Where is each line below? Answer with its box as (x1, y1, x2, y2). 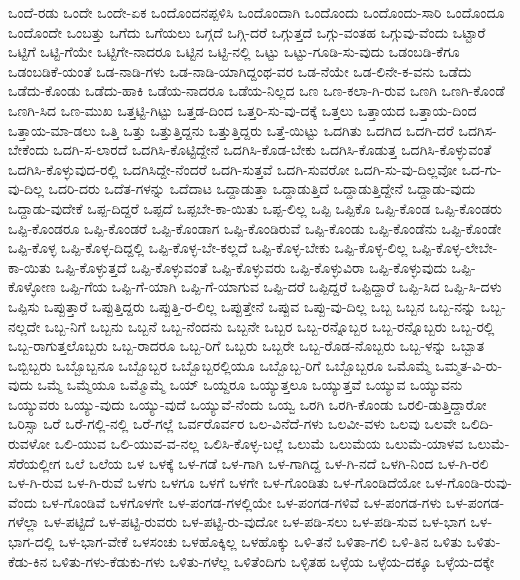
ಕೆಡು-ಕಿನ (8, 550, 48, 571)
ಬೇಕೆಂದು (8, 139, 49, 160)
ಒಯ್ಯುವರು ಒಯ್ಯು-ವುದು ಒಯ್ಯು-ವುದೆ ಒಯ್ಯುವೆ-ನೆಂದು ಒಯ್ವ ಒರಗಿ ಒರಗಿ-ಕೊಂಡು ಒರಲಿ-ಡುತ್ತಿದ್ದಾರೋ (8, 393, 487, 414)
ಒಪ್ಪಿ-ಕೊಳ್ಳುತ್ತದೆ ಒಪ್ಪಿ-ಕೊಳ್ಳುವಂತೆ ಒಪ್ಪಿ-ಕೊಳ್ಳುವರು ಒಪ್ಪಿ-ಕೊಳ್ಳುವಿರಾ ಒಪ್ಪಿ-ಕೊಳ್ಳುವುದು (55, 256, 447, 277)
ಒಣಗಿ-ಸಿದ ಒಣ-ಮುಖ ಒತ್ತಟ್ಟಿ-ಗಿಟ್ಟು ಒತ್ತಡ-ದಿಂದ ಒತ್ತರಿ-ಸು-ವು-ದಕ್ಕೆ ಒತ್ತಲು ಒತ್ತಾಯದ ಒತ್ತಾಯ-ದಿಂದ (8, 99, 477, 120)
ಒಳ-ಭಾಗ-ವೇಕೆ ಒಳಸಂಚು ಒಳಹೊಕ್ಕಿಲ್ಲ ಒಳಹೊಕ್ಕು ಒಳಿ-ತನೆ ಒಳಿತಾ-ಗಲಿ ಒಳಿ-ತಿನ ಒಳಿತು (59, 531, 463, 552)
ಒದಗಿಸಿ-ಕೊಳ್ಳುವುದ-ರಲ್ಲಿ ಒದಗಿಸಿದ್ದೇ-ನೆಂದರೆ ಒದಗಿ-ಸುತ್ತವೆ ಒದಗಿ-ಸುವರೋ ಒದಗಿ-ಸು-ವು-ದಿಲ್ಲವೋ (8, 158, 458, 179)
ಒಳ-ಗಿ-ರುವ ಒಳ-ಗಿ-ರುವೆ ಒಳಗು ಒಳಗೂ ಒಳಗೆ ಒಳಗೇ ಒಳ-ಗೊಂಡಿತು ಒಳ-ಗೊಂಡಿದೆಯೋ (8, 472, 421, 493)
